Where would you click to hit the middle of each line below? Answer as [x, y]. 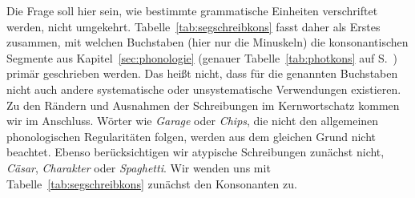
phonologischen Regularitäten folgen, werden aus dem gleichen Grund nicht [191, 136]
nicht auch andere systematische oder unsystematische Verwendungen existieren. [204, 89]
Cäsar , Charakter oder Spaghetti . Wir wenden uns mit [139, 167]
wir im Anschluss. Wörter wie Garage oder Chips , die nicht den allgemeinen [193, 121]
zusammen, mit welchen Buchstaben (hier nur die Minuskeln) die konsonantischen [207, 42]
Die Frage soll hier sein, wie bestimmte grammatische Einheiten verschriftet [192, 10]
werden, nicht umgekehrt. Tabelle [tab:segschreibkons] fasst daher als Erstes [193, 26]
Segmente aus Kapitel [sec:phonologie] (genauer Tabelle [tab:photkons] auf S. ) [202, 57]
